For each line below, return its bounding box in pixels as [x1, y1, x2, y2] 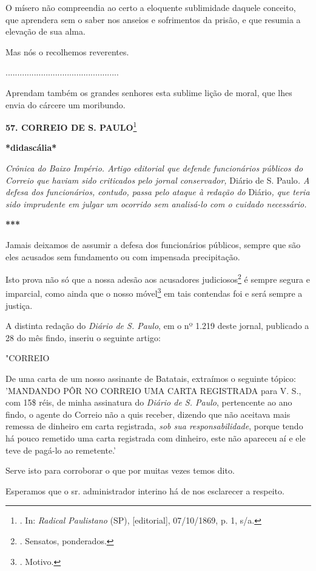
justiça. [5, 299, 33, 311]
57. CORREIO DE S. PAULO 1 [5, 119, 137, 133]
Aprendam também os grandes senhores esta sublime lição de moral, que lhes [5, 86, 292, 99]
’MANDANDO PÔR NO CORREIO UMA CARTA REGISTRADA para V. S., [5, 384, 301, 396]
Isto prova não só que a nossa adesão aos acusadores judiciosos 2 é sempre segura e [5, 271, 310, 285]
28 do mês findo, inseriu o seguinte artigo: [5, 331, 161, 344]
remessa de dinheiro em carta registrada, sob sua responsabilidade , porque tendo [5, 420, 303, 432]
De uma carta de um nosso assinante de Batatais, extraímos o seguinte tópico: [5, 372, 296, 385]
